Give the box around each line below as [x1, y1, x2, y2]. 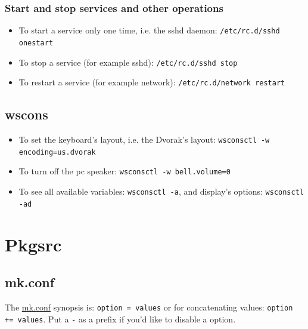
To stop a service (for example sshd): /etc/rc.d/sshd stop [18, 56, 238, 68]
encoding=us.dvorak [18, 147, 96, 156]
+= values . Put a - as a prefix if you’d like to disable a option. [5, 312, 236, 325]
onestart [18, 38, 54, 47]
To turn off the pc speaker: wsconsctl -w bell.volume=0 [18, 165, 231, 177]
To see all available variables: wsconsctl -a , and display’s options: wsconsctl [18, 185, 304, 198]
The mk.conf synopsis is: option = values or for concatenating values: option [5, 300, 293, 313]
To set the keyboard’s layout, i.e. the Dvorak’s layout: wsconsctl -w [18, 133, 270, 146]
